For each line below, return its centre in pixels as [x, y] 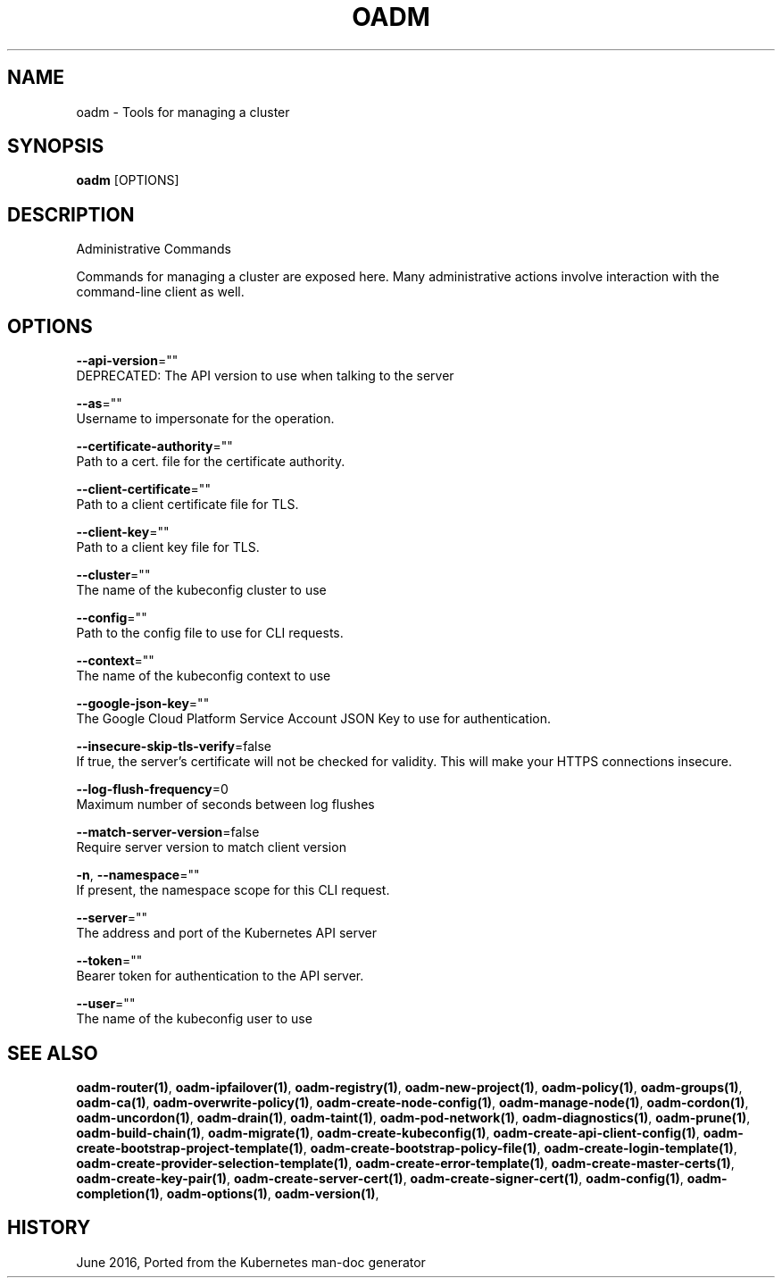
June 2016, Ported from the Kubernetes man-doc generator [251, 1262]
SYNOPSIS [56, 146]
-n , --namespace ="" [138, 875]
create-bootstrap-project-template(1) [190, 1147]
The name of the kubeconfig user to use [194, 1019]
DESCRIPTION [71, 214]
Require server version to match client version [211, 847]
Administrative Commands [154, 249]
